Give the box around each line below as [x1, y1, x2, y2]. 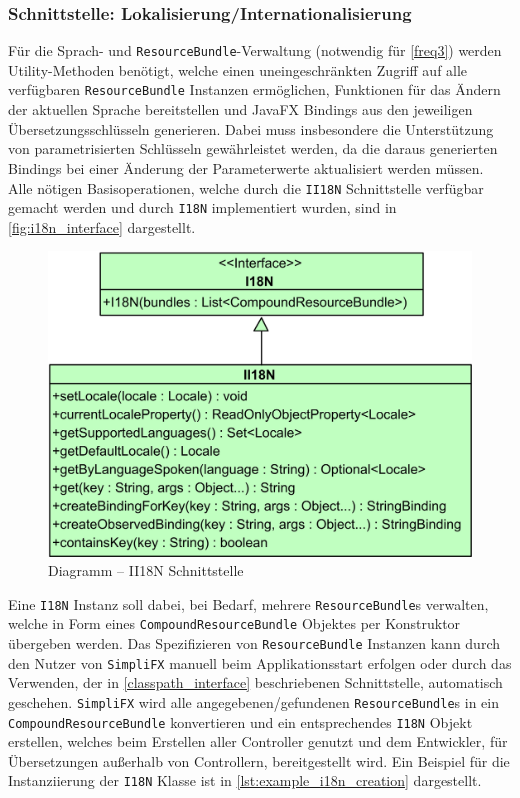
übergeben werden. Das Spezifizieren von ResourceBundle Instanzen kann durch [8, 633, 500, 654]
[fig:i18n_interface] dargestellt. [8, 216, 196, 237]
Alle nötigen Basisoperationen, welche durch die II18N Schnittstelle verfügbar [8, 177, 484, 198]
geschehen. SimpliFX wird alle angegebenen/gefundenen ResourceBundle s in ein [8, 691, 500, 712]
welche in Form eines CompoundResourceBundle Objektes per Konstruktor [8, 613, 461, 634]
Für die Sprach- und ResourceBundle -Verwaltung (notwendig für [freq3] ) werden [8, 40, 502, 61]
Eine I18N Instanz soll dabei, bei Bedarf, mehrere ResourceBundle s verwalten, [8, 593, 489, 614]
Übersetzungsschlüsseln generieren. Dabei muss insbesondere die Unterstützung [8, 118, 494, 139]
